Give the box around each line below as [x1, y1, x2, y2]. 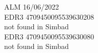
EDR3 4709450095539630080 [4, 31, 94, 41]
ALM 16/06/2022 [4, 2, 59, 12]
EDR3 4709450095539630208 [4, 11, 94, 22]
